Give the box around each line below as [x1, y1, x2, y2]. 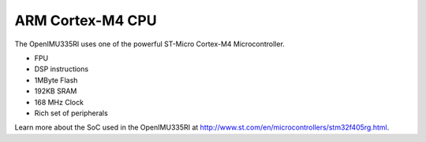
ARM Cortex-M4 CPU [14, 12, 157, 29]
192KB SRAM [34, 86, 77, 96]
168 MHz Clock [34, 97, 84, 107]
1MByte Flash [34, 75, 78, 85]
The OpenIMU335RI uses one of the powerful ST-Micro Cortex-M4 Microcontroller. [14, 39, 286, 49]
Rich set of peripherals [34, 108, 108, 118]
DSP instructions [34, 64, 89, 74]
